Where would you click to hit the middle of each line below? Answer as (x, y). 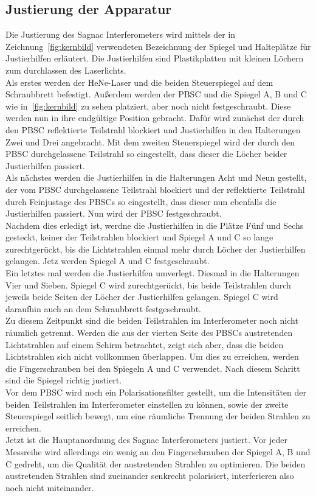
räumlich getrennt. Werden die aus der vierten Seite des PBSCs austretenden (149, 333)
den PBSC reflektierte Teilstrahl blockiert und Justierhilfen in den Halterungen (153, 129)
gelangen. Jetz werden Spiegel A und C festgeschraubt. (108, 261)
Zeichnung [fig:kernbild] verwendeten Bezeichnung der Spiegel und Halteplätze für (158, 46)
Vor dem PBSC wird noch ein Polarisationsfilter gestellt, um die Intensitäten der (156, 392)
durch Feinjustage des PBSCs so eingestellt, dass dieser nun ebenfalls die (141, 201)
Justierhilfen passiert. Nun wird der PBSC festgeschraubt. (114, 213)
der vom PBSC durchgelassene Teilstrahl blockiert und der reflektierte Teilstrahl (155, 189)
